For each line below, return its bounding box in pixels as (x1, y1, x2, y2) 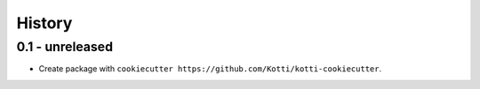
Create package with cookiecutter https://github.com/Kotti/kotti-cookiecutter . (38, 63, 382, 74)
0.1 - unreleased (16, 39, 114, 55)
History (16, 13, 73, 33)
